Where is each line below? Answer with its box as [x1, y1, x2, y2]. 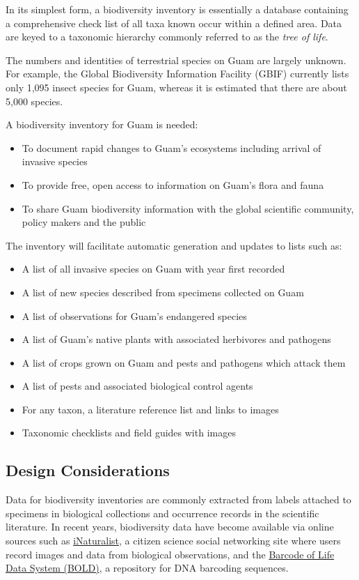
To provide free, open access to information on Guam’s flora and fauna [22, 177, 324, 192]
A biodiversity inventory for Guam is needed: [6, 117, 198, 132]
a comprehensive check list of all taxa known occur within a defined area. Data [6, 15, 342, 30]
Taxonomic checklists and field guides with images [22, 425, 236, 440]
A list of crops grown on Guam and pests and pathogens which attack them [22, 355, 346, 369]
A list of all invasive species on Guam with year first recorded [22, 261, 285, 276]
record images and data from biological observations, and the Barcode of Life [6, 547, 335, 561]
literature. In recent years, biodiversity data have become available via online [6, 519, 334, 534]
